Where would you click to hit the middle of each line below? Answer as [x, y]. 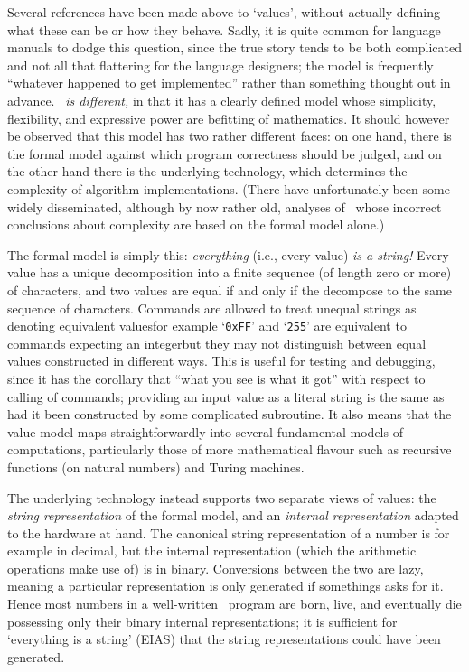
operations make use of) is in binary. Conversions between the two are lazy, [216, 568]
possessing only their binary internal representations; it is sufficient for [202, 621]
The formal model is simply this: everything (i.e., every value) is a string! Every [228, 254]
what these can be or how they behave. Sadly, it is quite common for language [224, 29]
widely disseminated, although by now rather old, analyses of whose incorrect [225, 206]
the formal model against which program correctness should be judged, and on [225, 153]
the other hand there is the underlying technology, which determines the [207, 171]
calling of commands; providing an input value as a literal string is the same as [226, 396]
